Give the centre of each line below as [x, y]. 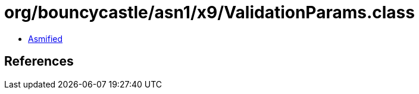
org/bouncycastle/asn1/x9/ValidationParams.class [209, 12]
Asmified [46, 38]
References [39, 61]
